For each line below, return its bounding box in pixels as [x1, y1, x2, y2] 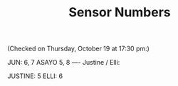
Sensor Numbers [68, 4, 171, 21]
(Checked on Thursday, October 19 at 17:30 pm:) [7, 44, 150, 53]
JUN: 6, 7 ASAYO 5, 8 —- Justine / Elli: [7, 58, 120, 67]
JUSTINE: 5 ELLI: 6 [7, 72, 63, 80]
